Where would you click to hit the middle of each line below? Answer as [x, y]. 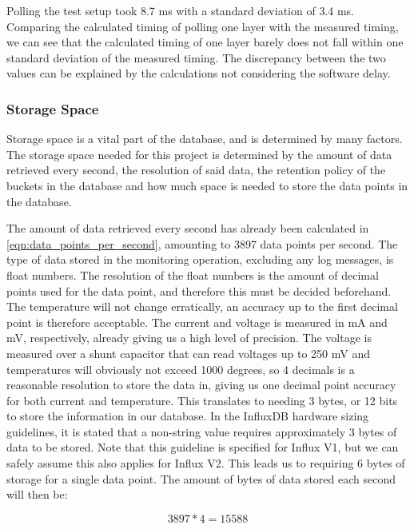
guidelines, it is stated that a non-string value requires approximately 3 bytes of [202, 431]
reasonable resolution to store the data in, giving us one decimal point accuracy [201, 385]
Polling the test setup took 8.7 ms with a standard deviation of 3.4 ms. [181, 10]
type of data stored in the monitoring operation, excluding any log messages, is [200, 259]
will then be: [37, 494]
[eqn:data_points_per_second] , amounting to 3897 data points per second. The [202, 243]
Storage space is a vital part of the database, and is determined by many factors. [205, 139]
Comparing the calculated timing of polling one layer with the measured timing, [203, 26]
